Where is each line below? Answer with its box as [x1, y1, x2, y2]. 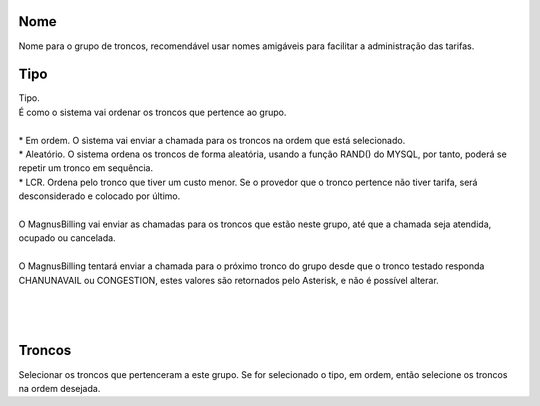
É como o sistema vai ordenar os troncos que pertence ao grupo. [18, 106, 287, 118]
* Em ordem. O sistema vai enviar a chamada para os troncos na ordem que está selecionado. [18, 134, 406, 146]
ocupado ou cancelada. [18, 232, 116, 244]
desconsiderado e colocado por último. [18, 190, 181, 202]
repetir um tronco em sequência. [18, 162, 154, 174]
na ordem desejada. [18, 382, 101, 394]
